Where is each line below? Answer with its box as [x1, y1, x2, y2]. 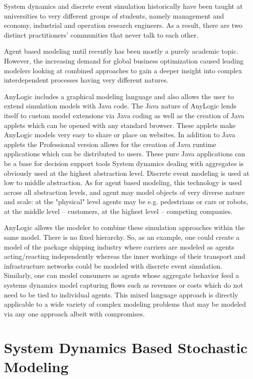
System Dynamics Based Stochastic [4, 337, 248, 357]
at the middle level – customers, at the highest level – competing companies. [4, 206, 233, 216]
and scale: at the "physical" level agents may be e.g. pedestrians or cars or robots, [4, 196, 248, 207]
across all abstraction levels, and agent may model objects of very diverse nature [4, 187, 245, 197]
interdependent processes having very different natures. [4, 75, 169, 85]
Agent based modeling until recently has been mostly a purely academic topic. [4, 46, 238, 56]
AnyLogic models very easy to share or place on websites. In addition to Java [4, 129, 235, 140]
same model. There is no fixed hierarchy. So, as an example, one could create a [4, 232, 240, 242]
